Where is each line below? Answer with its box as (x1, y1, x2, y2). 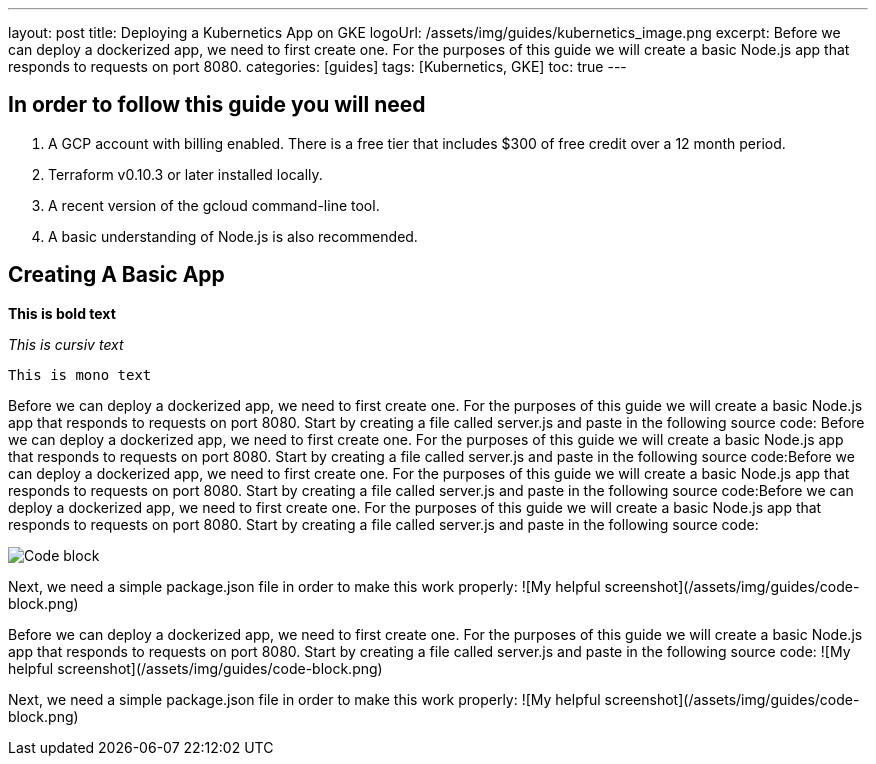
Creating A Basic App (8, 262, 225, 288)
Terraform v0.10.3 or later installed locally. (48, 165, 323, 183)
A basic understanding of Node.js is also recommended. (48, 227, 418, 245)
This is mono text (8, 366, 152, 383)
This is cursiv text (8, 335, 124, 353)
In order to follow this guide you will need (8, 92, 426, 118)
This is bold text (8, 304, 116, 322)
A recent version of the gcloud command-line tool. (48, 196, 380, 214)
